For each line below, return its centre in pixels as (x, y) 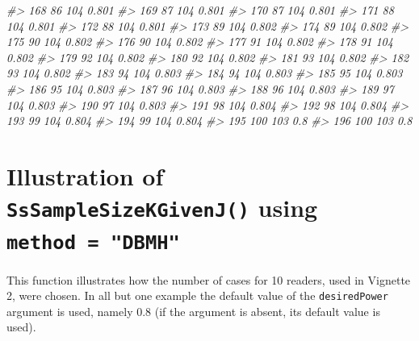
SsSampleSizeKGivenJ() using (162, 208)
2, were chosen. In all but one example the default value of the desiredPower (197, 295)
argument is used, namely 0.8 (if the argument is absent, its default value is (193, 311)
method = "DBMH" (93, 243)
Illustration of (85, 175)
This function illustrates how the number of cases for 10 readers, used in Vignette (209, 279)
